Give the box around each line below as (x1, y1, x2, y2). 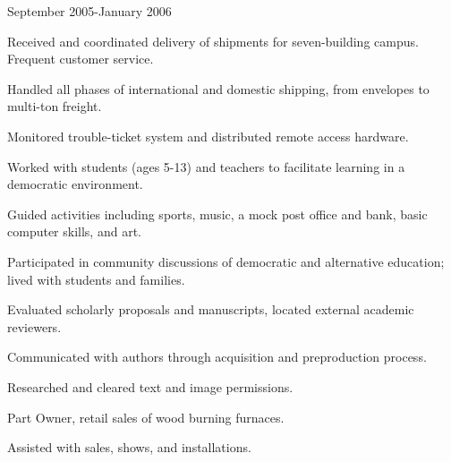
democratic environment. (7, 175, 143, 193)
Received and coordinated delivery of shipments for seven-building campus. (7, 31, 419, 50)
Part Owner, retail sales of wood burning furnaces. (7, 407, 285, 426)
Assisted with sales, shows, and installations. (7, 438, 251, 457)
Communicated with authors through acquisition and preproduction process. (7, 347, 427, 366)
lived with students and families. (7, 269, 185, 288)
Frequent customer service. (7, 49, 154, 68)
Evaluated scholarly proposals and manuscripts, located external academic (7, 300, 414, 319)
